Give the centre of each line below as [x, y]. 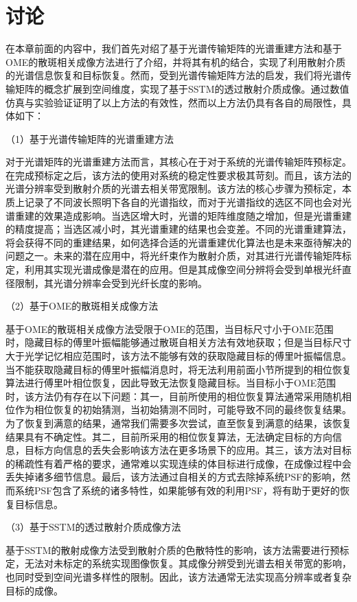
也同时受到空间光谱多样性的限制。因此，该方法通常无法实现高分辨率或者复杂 [178, 576]
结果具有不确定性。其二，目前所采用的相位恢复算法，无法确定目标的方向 [169, 436]
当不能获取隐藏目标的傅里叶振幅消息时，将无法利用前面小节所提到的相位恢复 [178, 369]
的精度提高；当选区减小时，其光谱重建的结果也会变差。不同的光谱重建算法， [178, 229]
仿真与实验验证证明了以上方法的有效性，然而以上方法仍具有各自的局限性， [174, 102]
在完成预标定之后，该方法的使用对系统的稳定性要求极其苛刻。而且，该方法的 [178, 175]
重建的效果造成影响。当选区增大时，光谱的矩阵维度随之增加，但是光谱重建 [183, 215]
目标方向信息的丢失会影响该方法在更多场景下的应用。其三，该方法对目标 [188, 450]
